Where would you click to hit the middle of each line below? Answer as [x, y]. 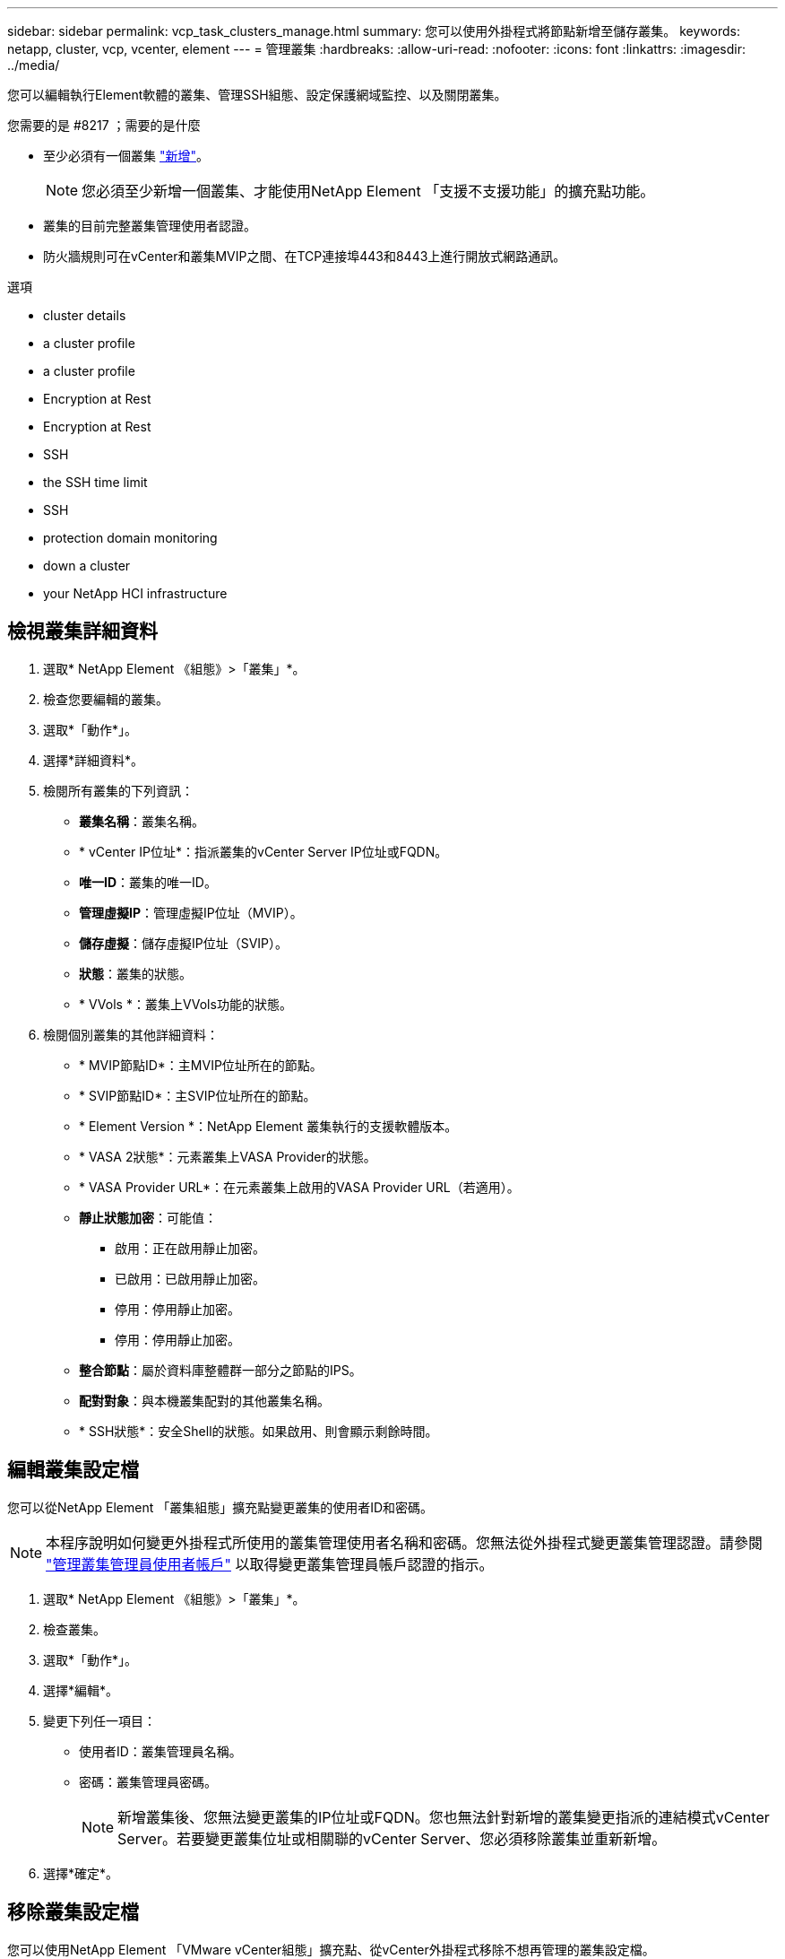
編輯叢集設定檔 [73, 1470]
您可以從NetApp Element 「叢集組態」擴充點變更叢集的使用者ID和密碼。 [220, 1507]
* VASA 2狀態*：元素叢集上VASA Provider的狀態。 [228, 1156]
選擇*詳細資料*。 [94, 760]
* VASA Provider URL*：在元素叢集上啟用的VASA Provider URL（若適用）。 [299, 1187]
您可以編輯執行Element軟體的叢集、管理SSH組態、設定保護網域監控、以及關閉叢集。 [257, 95]
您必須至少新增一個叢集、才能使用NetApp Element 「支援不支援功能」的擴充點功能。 [368, 191]
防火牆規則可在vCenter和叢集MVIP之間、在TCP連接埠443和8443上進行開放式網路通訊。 [305, 256]
